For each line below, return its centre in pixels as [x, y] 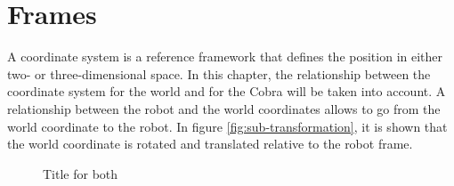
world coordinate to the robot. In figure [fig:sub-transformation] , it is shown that [227, 126]
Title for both [81, 173]
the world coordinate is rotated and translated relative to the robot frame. [210, 144]
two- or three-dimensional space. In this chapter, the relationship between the [219, 73]
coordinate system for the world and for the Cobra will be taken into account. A [227, 91]
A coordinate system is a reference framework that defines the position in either [225, 57]
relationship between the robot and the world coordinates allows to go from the [224, 108]
